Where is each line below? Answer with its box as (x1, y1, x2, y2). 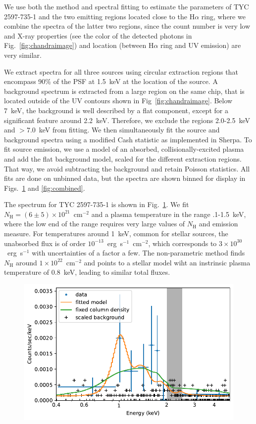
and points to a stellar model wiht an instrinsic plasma (84, 257, 251, 267)
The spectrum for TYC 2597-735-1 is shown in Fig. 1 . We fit (4, 199, 189, 210)
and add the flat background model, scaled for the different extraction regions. (4, 153, 242, 164)
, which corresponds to (148, 238, 217, 248)
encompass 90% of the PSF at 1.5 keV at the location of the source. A (4, 76, 218, 86)
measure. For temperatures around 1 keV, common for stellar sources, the (4, 228, 228, 239)
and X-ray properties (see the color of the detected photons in (4, 30, 192, 41)
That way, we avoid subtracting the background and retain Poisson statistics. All (4, 163, 250, 173)
